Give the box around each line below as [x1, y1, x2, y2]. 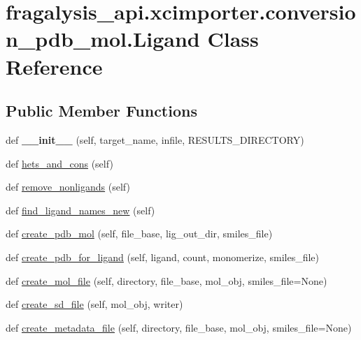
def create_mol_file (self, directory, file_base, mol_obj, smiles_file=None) [6, 273, 327, 288]
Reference [6, 52, 103, 80]
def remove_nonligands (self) [6, 179, 130, 194]
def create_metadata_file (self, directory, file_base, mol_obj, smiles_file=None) [6, 320, 352, 334]
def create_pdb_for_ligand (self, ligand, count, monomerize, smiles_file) [6, 249, 319, 264]
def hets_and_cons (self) [6, 156, 113, 170]
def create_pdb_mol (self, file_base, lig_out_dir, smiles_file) [6, 226, 273, 241]
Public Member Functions [6, 100, 197, 121]
